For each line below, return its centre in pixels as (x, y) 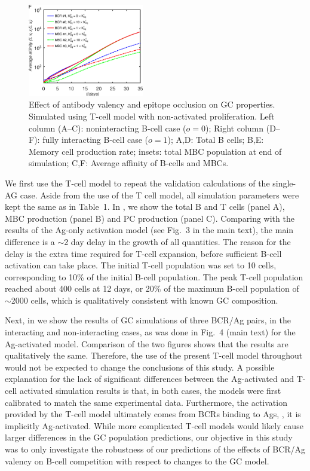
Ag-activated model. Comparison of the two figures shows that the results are (147, 343)
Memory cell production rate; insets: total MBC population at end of (155, 151)
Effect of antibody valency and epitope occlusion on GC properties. (152, 104)
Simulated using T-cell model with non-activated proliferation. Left (152, 116)
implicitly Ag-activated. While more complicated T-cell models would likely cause (154, 425)
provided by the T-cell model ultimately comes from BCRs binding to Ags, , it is (153, 414)
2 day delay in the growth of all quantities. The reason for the (177, 241)
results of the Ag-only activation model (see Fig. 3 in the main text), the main (149, 230)
